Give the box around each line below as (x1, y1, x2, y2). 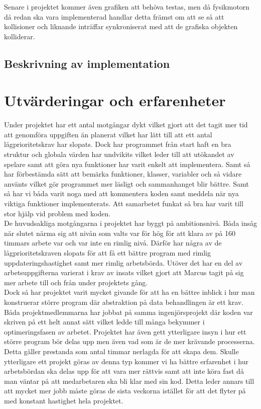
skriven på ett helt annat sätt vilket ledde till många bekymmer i (4, 316, 205, 327)
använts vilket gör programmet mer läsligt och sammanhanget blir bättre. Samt (4, 178, 249, 189)
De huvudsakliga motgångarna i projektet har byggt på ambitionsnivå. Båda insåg (4, 218, 257, 228)
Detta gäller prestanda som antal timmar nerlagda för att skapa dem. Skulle (4, 346, 239, 356)
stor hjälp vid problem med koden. (4, 208, 111, 218)
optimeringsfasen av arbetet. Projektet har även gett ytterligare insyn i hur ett (4, 326, 246, 337)
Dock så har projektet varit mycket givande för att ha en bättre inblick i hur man (4, 287, 255, 297)
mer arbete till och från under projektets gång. (4, 277, 148, 287)
